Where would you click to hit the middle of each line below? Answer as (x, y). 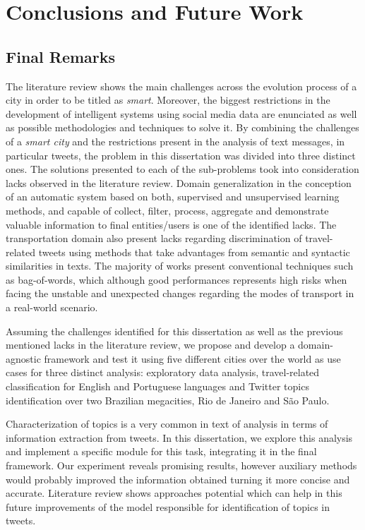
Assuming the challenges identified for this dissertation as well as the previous (174, 331)
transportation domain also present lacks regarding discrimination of (154, 238)
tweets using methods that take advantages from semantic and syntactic (194, 252)
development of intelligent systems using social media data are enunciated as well (181, 113)
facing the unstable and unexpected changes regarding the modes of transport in (180, 293)
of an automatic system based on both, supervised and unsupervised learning (173, 197)
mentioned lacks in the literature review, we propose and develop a (150, 345)
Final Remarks (61, 56)
